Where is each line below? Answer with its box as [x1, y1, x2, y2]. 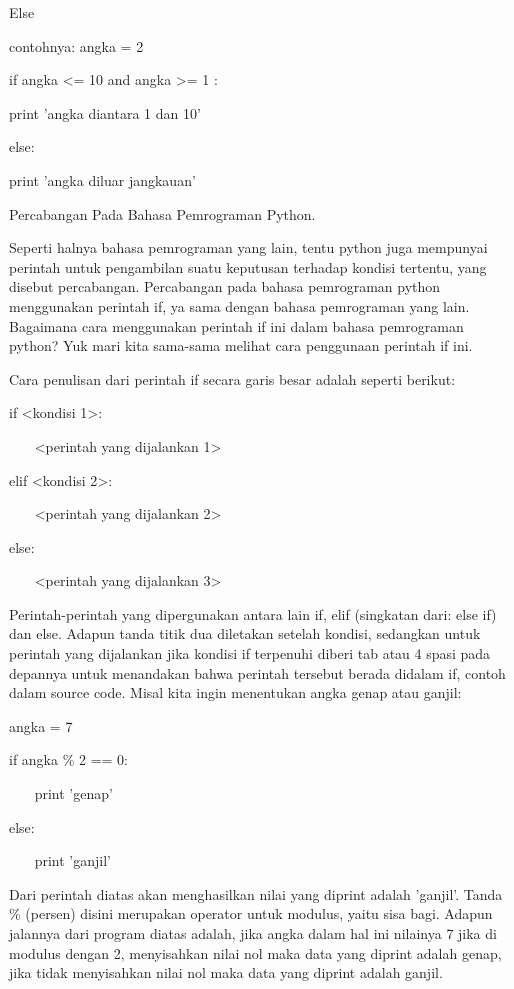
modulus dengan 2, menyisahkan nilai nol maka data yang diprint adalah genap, [9, 942, 502, 963]
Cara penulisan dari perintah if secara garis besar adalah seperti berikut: [9, 368, 456, 389]
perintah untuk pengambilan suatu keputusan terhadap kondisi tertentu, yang [9, 256, 487, 277]
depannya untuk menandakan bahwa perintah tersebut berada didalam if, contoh [9, 662, 506, 683]
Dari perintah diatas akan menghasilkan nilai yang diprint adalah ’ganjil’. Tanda [9, 883, 503, 904]
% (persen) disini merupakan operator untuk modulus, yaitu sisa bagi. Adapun [9, 903, 493, 924]
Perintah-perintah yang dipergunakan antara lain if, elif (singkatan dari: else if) [9, 603, 497, 624]
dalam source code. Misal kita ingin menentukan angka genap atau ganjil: [9, 682, 462, 703]
